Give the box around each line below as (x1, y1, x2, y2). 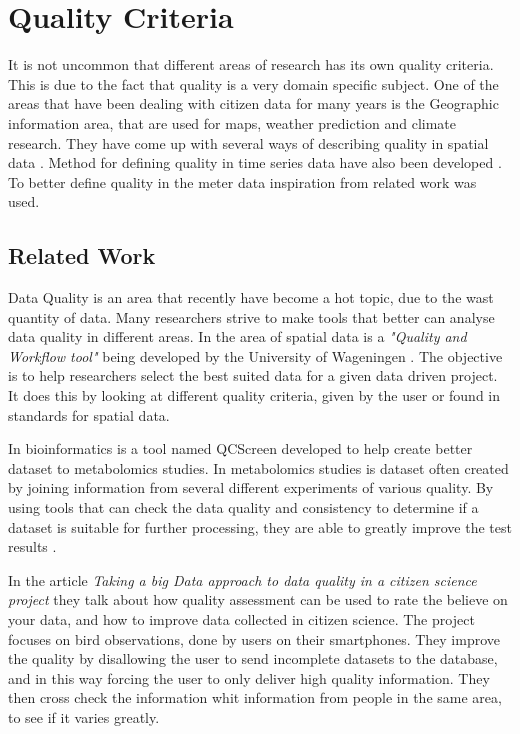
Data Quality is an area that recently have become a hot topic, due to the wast (8, 287, 494, 308)
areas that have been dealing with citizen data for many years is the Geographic (8, 93, 499, 114)
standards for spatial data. (8, 404, 170, 425)
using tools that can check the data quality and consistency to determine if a (8, 497, 479, 518)
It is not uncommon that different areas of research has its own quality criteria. (8, 54, 494, 75)
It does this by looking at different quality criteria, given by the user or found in (8, 385, 501, 406)
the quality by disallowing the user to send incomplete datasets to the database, (8, 648, 498, 669)
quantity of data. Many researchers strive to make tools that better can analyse (8, 306, 495, 327)
